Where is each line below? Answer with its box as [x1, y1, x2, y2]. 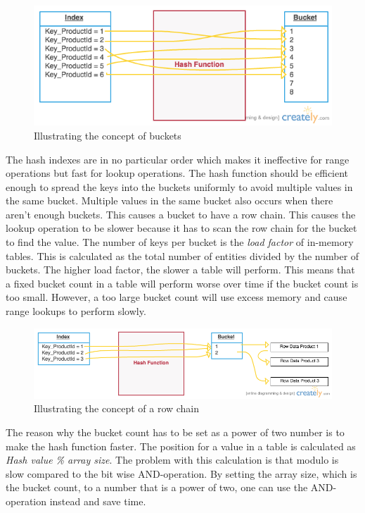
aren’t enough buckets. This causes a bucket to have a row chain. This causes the [6, 206, 356, 221]
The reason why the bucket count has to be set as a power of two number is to [6, 425, 345, 440]
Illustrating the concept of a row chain [34, 401, 200, 416]
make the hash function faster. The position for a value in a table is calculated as [6, 438, 356, 453]
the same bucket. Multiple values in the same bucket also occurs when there [6, 193, 333, 208]
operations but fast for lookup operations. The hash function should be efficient [6, 166, 349, 180]
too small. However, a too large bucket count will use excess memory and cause [6, 290, 347, 304]
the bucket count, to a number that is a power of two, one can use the [6, 480, 308, 495]
